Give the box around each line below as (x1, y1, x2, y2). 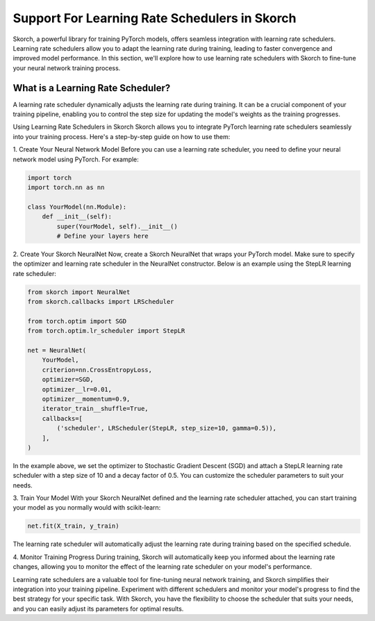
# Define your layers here (56, 232, 149, 240)
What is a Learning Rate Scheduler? (12, 82, 171, 94)
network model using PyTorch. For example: (12, 155, 139, 163)
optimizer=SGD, (42, 376, 94, 384)
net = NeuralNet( (27, 346, 87, 354)
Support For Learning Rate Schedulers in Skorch (12, 10, 297, 26)
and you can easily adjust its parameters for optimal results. (12, 604, 184, 613)
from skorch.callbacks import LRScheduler (27, 298, 174, 306)
